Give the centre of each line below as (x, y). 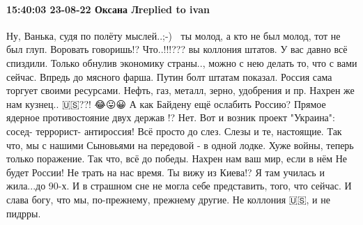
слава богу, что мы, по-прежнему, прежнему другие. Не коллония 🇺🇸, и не (168, 199)
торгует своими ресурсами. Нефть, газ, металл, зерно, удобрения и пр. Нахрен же (180, 90)
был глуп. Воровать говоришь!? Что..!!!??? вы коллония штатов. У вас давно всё (177, 49)
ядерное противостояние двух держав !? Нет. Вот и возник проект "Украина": (171, 117)
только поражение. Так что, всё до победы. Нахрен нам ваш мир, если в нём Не (177, 158)
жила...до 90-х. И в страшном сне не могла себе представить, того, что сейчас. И (179, 186)
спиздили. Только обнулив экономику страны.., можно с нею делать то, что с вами (182, 62)
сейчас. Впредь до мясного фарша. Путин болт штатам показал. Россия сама (169, 76)
